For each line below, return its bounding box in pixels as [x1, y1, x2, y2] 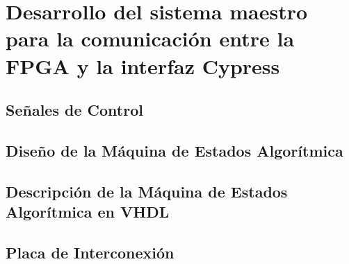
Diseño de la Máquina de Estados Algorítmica [6, 139, 343, 161]
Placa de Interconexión [6, 241, 174, 263]
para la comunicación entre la [6, 24, 295, 53]
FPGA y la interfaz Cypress [6, 51, 280, 80]
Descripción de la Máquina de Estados [6, 180, 288, 202]
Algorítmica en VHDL [6, 201, 170, 222]
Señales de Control [6, 99, 143, 121]
